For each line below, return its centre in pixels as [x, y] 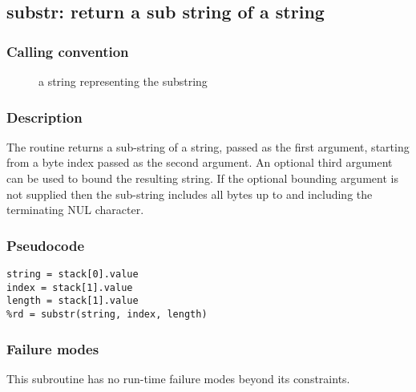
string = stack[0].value [73, 274]
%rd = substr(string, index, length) [107, 314]
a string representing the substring [123, 81]
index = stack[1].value [70, 287]
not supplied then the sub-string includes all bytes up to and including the [190, 194]
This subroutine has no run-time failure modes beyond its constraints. [178, 378]
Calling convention [68, 51]
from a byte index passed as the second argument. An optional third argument [200, 162]
